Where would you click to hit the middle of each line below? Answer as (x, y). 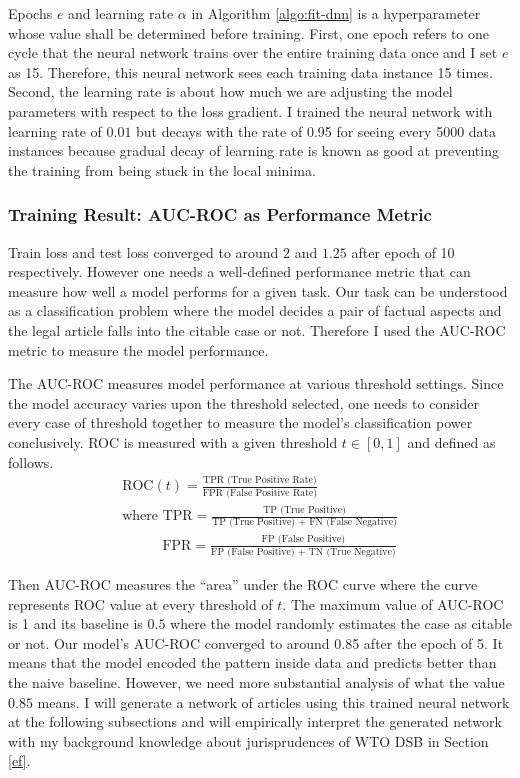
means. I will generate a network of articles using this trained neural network (273, 701)
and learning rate (121, 13)
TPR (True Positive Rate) (260, 480)
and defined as (451, 441)
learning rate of (55, 130)
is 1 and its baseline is (75, 623)
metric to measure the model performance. (138, 349)
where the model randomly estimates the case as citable (341, 623)
